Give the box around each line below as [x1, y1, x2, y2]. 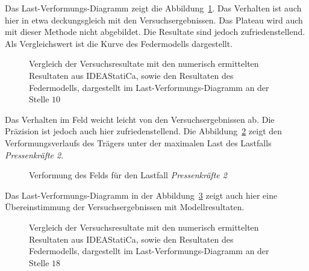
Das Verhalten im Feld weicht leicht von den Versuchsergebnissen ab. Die [5, 113, 275, 125]
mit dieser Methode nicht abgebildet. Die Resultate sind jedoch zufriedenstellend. [5, 25, 305, 38]
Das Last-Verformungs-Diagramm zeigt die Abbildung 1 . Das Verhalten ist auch [5, 2, 302, 14]
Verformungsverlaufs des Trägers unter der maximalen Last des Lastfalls [5, 136, 272, 149]
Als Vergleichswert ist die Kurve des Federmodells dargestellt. [5, 37, 233, 49]
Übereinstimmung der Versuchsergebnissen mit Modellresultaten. [5, 201, 245, 213]
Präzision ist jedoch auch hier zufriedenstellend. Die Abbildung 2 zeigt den [5, 125, 282, 137]
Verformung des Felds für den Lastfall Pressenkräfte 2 [29, 169, 227, 181]
